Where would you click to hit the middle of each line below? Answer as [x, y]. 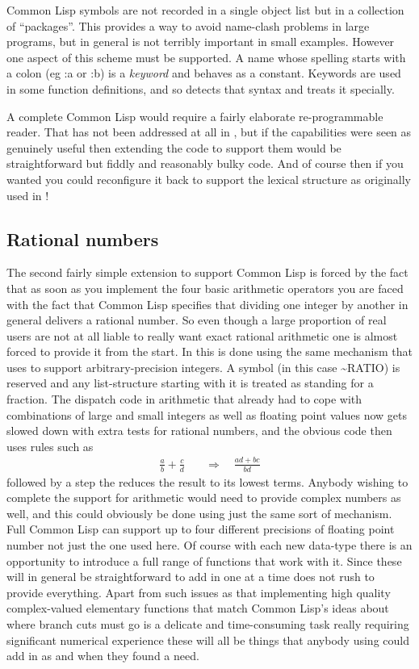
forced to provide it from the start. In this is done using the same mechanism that [210, 351]
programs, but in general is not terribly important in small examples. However [201, 42]
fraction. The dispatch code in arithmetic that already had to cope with [184, 399]
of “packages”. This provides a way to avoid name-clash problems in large [188, 25]
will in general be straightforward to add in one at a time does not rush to [191, 577]
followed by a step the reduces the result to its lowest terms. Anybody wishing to [207, 481]
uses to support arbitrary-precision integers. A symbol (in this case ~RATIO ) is [203, 367]
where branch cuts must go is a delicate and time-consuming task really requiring [208, 623]
